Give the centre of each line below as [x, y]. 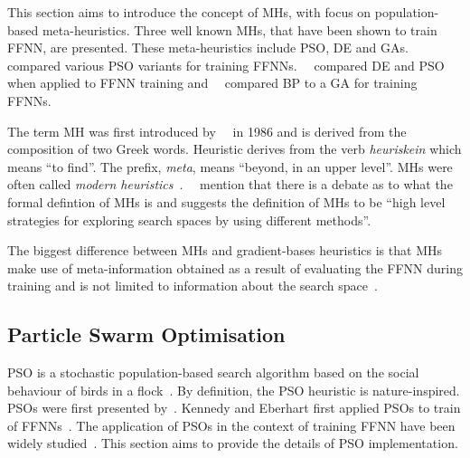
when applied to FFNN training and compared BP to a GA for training [212, 83]
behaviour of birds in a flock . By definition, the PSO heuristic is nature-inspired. [234, 390]
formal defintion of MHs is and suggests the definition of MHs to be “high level [226, 201]
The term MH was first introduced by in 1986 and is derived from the [207, 131]
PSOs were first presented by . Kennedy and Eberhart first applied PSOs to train [234, 408]
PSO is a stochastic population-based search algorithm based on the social [213, 372]
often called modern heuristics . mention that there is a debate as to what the [230, 184]
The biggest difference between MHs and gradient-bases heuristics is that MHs [225, 250]
